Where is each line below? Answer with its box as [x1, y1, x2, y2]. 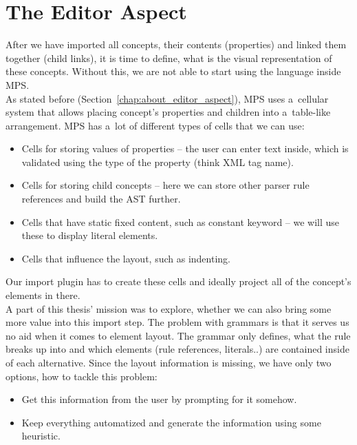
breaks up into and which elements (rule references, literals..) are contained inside [6, 342, 349, 356]
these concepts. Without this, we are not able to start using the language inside [6, 64, 341, 79]
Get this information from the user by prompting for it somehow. [21, 392, 297, 406]
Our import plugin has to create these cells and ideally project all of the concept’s [6, 274, 351, 289]
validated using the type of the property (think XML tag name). [21, 154, 294, 169]
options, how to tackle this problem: [6, 369, 158, 383]
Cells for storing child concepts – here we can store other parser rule [21, 178, 310, 192]
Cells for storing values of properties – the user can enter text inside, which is [21, 141, 349, 156]
